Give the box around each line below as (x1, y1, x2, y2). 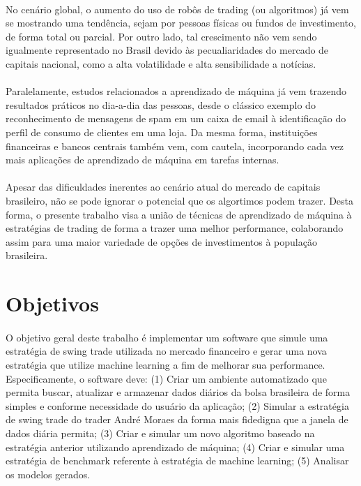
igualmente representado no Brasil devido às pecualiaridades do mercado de (6, 43, 329, 57)
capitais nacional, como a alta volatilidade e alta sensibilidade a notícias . (6, 56, 316, 71)
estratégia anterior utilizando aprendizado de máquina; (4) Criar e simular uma (6, 439, 345, 454)
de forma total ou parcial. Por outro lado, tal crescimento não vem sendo (6, 29, 317, 43)
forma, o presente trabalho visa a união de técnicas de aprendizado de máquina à (6, 207, 352, 221)
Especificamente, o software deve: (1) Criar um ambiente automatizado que (6, 371, 327, 385)
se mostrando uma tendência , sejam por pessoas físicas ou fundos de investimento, (6, 15, 356, 30)
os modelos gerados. (6, 466, 91, 481)
